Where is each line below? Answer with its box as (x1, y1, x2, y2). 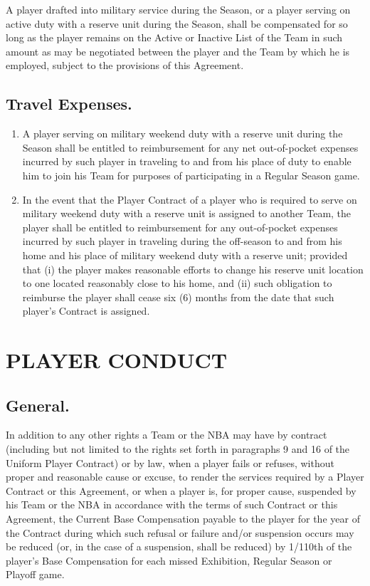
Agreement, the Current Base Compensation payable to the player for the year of (6, 511, 360, 526)
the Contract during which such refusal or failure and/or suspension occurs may (6, 525, 354, 540)
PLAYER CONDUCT (6, 345, 228, 375)
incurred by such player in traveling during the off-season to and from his (22, 234, 342, 248)
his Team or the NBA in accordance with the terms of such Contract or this (6, 497, 338, 512)
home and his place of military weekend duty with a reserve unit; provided (22, 247, 348, 262)
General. (6, 394, 70, 416)
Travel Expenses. (6, 93, 132, 115)
